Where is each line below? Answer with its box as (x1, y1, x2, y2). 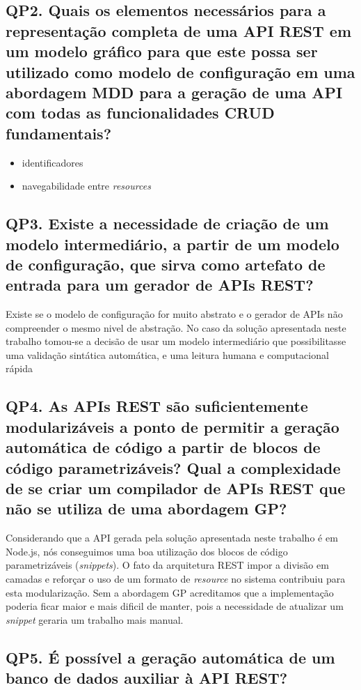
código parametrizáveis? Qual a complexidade (6, 457, 341, 478)
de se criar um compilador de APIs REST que (6, 477, 346, 499)
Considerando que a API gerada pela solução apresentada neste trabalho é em (6, 530, 338, 545)
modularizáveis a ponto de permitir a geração (6, 415, 339, 437)
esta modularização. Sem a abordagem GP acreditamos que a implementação (6, 585, 334, 599)
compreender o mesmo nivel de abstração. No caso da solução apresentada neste (6, 320, 346, 335)
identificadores (22, 155, 83, 169)
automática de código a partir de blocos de (6, 436, 321, 458)
